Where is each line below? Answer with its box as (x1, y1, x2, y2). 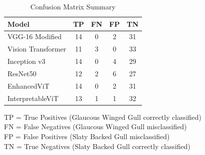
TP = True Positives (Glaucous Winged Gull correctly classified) (4, 111, 202, 122)
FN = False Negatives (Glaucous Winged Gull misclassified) (4, 121, 187, 132)
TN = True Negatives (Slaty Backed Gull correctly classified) (4, 141, 191, 151)
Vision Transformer (7, 44, 67, 54)
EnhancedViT (7, 80, 50, 91)
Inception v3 (7, 56, 46, 66)
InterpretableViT (7, 93, 59, 103)
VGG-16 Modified (7, 31, 62, 42)
